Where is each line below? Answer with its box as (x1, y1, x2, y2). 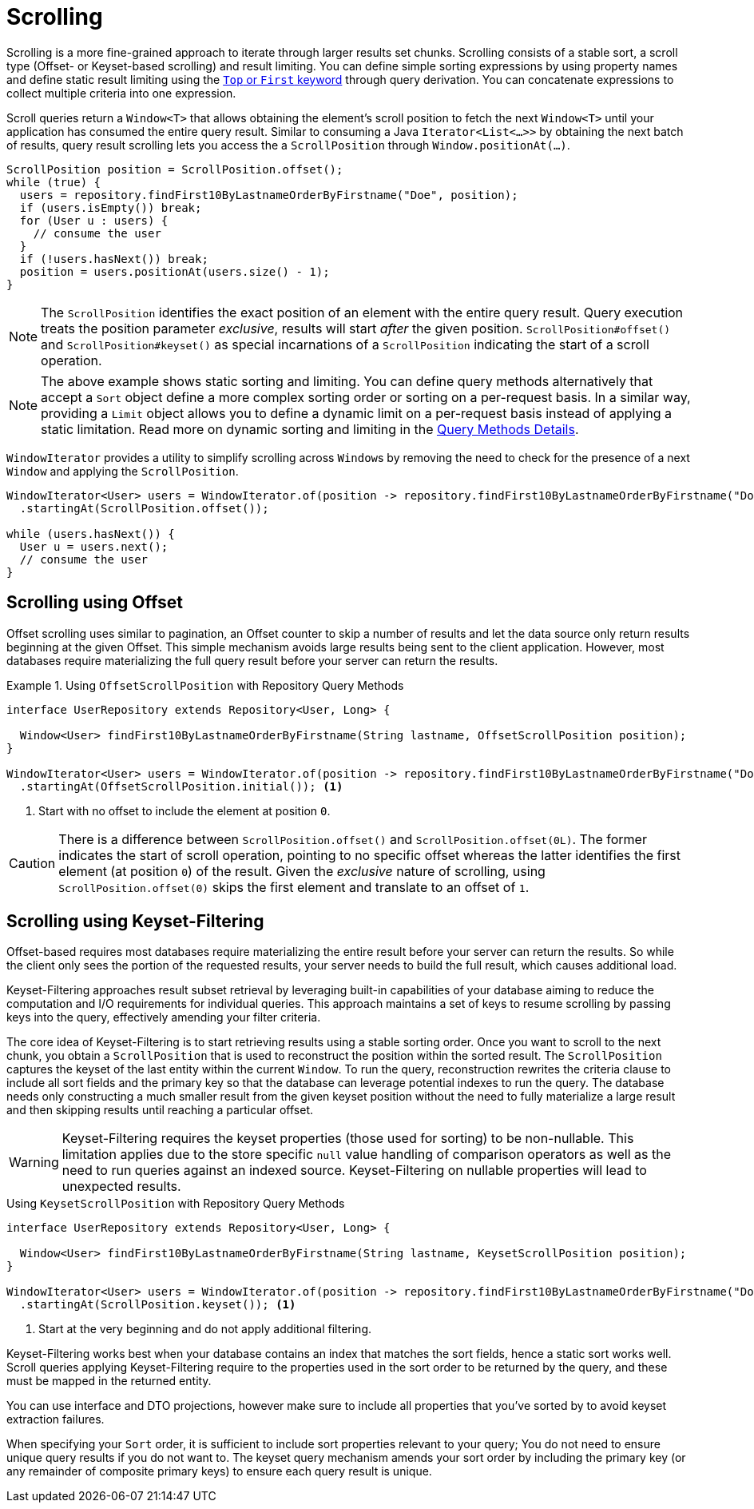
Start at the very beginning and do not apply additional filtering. (38, 1322, 372, 1336)
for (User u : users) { (19, 213, 169, 227)
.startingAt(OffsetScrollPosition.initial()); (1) (19, 779, 343, 793)
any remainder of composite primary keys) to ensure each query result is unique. (6, 1464, 432, 1479)
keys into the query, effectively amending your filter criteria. (6, 1010, 321, 1025)
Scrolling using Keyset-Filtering (6, 911, 264, 932)
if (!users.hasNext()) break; (19, 252, 208, 265)
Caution (9, 854, 56, 871)
